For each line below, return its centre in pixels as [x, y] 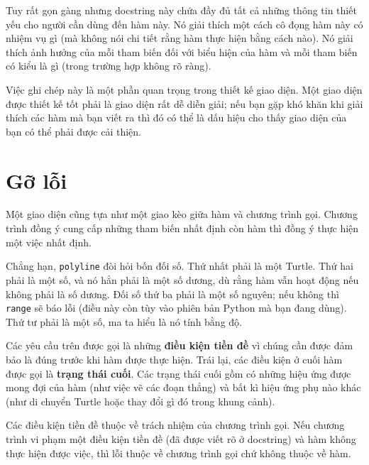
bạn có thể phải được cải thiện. [73, 131]
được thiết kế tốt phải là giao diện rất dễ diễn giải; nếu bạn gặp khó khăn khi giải [184, 103]
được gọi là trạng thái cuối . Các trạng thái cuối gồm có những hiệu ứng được [178, 373]
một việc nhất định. [49, 242]
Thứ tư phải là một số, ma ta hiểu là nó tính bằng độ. [124, 321]
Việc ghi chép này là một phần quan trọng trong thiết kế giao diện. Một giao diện [184, 89]
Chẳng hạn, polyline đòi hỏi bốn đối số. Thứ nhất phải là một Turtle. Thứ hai [180, 266]
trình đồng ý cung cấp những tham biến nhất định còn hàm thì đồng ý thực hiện [182, 228]
